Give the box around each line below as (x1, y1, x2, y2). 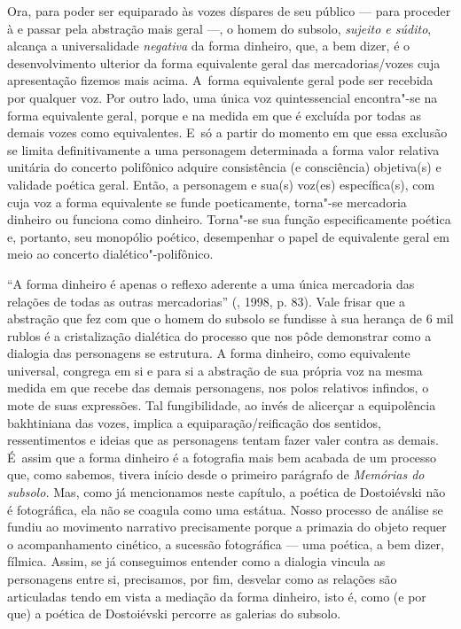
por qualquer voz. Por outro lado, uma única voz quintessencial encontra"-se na (7, 88, 438, 106)
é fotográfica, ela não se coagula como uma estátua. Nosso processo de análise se (7, 500, 443, 518)
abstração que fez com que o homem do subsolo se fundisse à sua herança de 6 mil (7, 309, 454, 328)
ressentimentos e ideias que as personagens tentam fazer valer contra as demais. (7, 431, 439, 449)
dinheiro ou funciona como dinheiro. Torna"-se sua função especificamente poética (7, 210, 451, 229)
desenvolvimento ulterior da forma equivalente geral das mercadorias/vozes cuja (7, 53, 441, 72)
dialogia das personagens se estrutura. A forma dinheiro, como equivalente (7, 344, 410, 362)
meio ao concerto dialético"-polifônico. (7, 245, 214, 263)
